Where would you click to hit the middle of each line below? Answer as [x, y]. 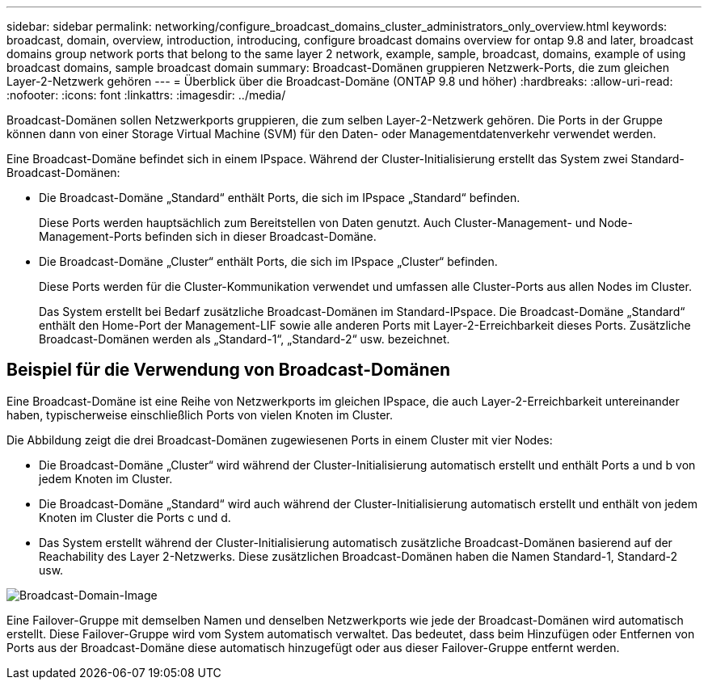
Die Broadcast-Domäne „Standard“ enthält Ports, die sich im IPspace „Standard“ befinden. [280, 198]
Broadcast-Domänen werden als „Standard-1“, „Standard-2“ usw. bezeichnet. [244, 339]
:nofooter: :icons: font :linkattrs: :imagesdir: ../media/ [146, 95]
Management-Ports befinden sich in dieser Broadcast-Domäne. [208, 236]
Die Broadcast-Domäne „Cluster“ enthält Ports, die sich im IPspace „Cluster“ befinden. [268, 261]
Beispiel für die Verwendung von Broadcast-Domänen [229, 370]
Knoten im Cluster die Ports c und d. [135, 517]
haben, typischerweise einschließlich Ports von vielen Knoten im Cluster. [200, 415]
